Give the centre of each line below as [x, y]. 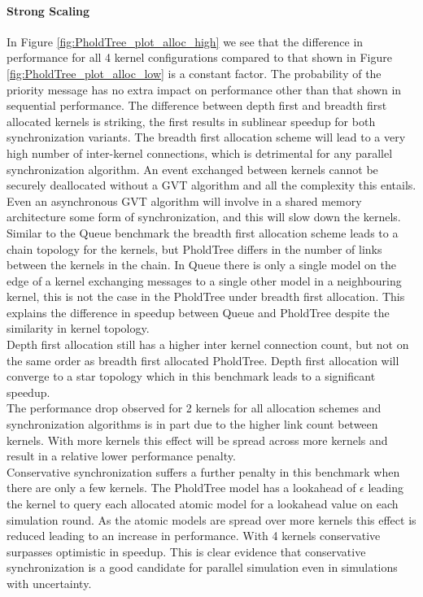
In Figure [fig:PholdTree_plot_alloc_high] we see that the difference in [185, 41]
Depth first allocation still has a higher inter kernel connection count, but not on [208, 344]
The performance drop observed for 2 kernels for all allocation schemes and [194, 408]
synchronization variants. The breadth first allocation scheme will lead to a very [206, 137]
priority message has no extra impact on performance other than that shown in [204, 89]
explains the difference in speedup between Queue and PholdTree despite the [198, 312]
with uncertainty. [49, 583]
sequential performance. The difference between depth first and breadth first [197, 105]
